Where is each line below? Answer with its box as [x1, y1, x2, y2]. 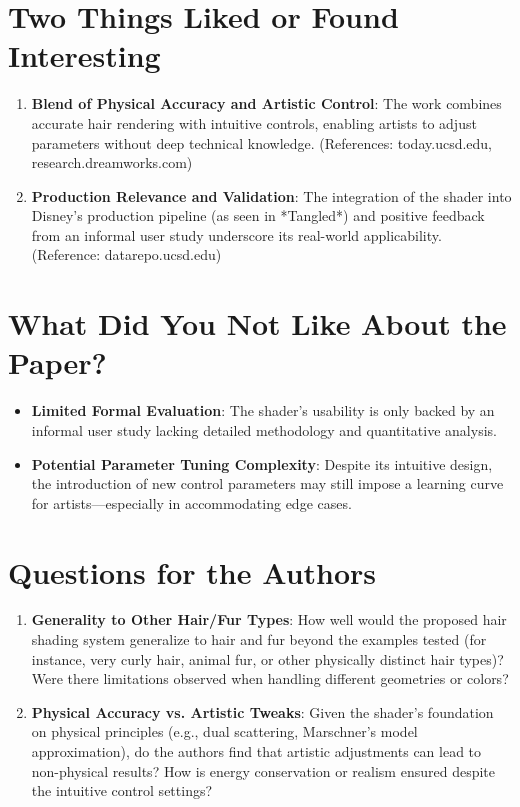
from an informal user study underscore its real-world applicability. [31, 224, 442, 245]
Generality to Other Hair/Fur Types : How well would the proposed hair [31, 609, 507, 630]
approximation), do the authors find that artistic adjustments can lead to [31, 741, 482, 762]
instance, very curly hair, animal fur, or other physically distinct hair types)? [31, 648, 504, 669]
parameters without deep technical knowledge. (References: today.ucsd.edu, [31, 132, 493, 153]
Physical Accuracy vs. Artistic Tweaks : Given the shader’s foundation [31, 701, 494, 722]
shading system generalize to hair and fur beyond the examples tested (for [31, 629, 487, 650]
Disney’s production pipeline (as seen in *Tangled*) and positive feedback [31, 205, 485, 226]
